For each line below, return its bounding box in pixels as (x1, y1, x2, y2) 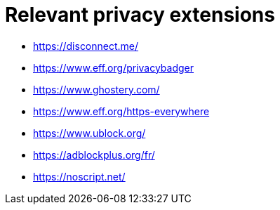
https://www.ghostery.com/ (33, 83, 160, 96)
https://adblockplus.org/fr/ (33, 148, 155, 161)
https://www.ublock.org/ (33, 126, 146, 139)
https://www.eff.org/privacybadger (33, 61, 194, 74)
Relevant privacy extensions (5, 3, 275, 27)
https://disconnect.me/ (33, 39, 139, 52)
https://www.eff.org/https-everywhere (33, 105, 210, 117)
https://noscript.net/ (33, 170, 126, 183)
